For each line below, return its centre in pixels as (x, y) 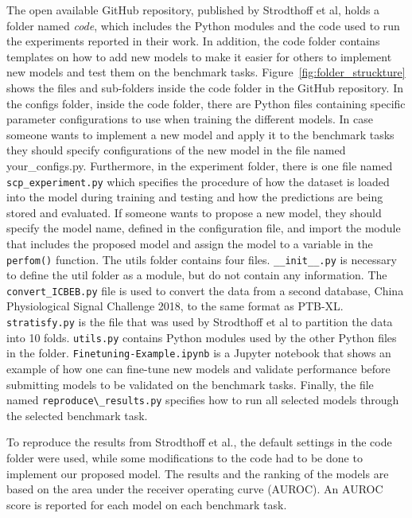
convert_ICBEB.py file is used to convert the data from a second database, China (205, 290)
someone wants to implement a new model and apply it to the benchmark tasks (200, 134)
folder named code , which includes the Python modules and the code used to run (203, 25)
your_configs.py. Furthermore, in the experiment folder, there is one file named (200, 165)
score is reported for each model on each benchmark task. (147, 504)
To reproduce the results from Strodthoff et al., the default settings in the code (199, 442)
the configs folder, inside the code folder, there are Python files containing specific (206, 103)
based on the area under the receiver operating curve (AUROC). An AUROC (195, 489)
